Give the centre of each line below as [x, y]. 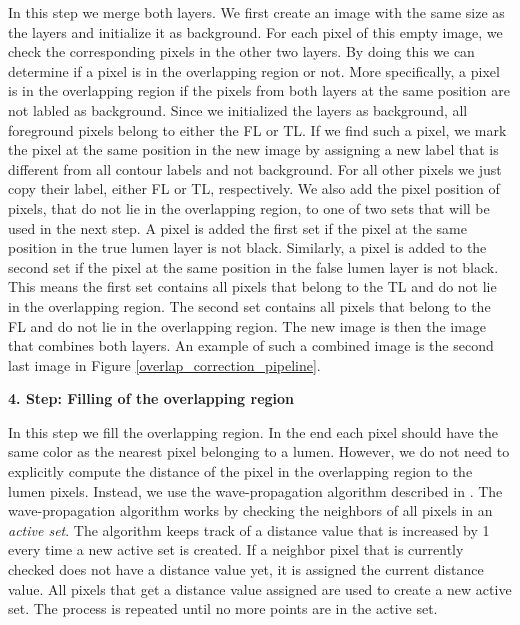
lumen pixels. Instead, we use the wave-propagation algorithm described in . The [255, 490]
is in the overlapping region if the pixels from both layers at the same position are [259, 90]
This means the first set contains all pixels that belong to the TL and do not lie [252, 286]
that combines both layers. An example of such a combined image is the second [251, 345]
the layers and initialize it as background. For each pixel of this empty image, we [255, 31]
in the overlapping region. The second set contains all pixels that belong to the [249, 305]
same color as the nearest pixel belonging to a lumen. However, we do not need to [259, 451]
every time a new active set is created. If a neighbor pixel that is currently [236, 549]
